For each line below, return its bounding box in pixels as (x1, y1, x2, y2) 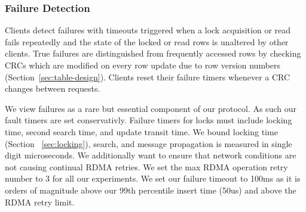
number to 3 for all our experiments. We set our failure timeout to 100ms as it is (5, 172, 301, 185)
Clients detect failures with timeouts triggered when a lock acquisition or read (5, 24, 291, 36)
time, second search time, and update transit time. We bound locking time (5, 125, 278, 138)
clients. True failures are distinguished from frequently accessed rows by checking (5, 47, 301, 60)
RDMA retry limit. (5, 195, 75, 208)
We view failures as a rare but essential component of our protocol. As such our (5, 102, 296, 114)
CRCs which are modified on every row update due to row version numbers (5, 59, 281, 71)
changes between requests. (5, 82, 100, 95)
